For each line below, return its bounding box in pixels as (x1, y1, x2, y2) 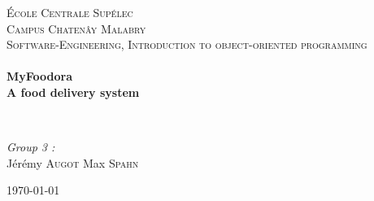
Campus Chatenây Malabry (7, 20, 146, 37)
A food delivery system (7, 83, 140, 100)
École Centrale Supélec (7, 4, 133, 20)
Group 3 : (7, 138, 55, 155)
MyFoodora (7, 68, 73, 85)
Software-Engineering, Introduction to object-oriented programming (7, 36, 367, 53)
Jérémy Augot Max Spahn (7, 154, 139, 171)
